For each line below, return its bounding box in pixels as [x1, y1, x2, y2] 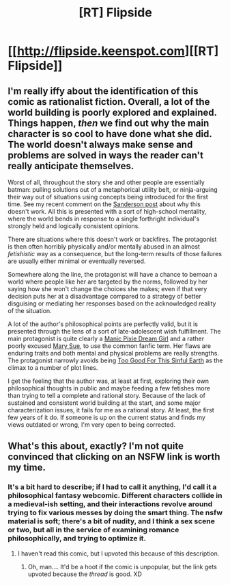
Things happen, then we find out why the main [8, 117, 210, 129]
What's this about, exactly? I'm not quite [8, 440, 184, 452]
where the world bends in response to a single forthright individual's [8, 214, 200, 223]
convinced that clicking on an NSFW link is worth [8, 451, 220, 463]
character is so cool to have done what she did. [8, 128, 212, 140]
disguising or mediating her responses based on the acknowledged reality [8, 299, 216, 308]
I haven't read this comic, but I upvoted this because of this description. [17, 549, 220, 558]
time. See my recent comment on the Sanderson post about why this [8, 200, 201, 208]
